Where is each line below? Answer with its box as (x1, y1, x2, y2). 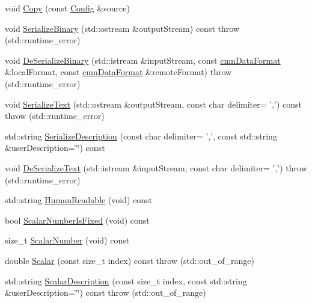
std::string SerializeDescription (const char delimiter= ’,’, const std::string (5, 129, 277, 142)
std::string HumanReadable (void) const (5, 194, 153, 206)
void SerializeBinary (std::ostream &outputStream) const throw (5, 22, 239, 34)
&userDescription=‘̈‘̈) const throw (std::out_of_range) (5, 286, 206, 299)
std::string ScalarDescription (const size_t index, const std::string (5, 274, 247, 287)
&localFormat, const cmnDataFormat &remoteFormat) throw (5, 66, 232, 78)
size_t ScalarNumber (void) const (5, 234, 130, 246)
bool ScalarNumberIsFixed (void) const (5, 213, 150, 226)
